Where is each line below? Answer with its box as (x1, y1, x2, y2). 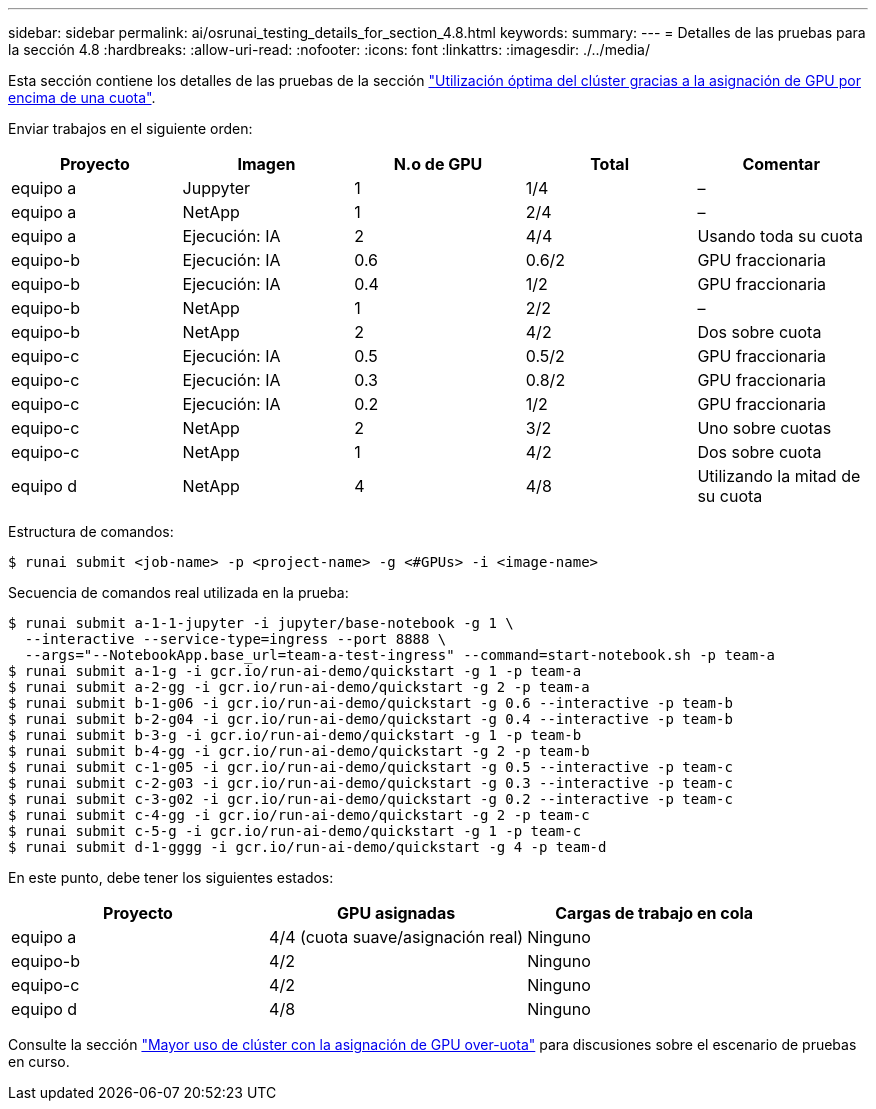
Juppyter (182, 178, 251, 198)
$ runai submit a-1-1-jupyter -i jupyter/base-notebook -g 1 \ (8, 615, 514, 631)
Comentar (742, 154, 820, 174)
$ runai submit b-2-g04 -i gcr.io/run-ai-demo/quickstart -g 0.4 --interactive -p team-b (8, 711, 733, 727)
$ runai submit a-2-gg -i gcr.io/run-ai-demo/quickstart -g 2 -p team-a (8, 679, 590, 695)
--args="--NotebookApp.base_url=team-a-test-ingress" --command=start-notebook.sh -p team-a (24, 647, 776, 663)
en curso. (8, 1053, 70, 1070)
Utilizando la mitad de (697, 466, 861, 486)
